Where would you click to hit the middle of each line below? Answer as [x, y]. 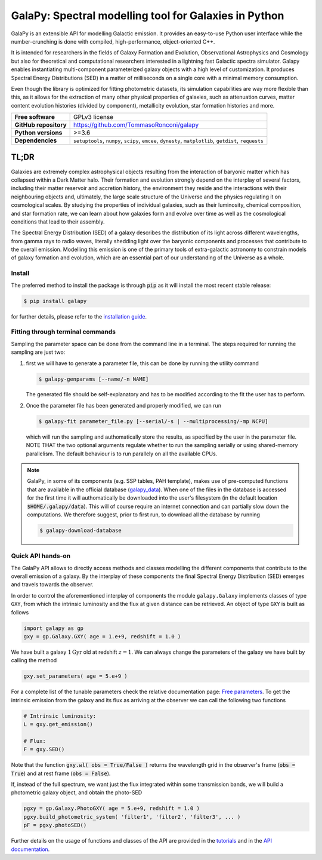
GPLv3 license [93, 117]
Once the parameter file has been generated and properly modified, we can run [124, 405]
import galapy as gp [53, 628]
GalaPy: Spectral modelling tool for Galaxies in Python [148, 16]
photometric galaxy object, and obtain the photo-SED [77, 792]
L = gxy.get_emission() [58, 724]
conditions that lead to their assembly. [58, 222]
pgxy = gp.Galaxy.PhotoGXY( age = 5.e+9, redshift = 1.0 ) [112, 809]
